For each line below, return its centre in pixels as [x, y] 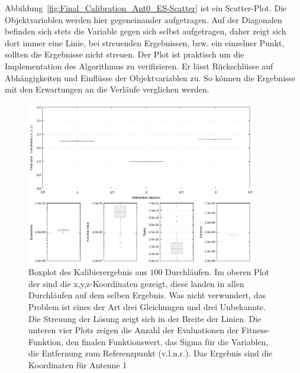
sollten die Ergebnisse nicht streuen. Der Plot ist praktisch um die [125, 54]
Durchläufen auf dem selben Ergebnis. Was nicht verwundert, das [147, 295]
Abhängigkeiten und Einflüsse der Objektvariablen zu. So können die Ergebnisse [150, 77]
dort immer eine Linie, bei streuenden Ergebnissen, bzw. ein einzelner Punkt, [145, 42]
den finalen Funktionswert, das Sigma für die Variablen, [167, 341]
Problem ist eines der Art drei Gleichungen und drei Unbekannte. [147, 306]
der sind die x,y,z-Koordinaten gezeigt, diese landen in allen [136, 283]
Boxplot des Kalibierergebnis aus [88, 272]
